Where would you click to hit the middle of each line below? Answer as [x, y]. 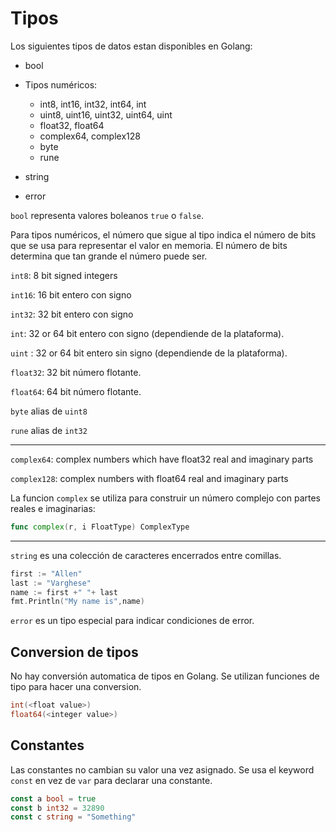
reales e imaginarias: [53, 508]
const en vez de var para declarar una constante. [111, 780]
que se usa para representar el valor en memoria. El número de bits [149, 245]
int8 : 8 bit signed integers [64, 275]
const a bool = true [53, 798]
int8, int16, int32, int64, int [93, 104]
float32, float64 [72, 125]
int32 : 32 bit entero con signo [72, 314]
